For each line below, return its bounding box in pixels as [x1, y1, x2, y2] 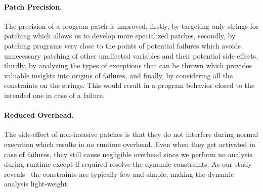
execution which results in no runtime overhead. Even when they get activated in [4, 138, 255, 149]
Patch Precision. [4, 1, 62, 12]
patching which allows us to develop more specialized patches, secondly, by [4, 30, 236, 41]
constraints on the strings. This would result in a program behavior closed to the [4, 80, 255, 90]
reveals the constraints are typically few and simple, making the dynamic [4, 168, 234, 179]
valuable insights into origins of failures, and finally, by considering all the [4, 70, 233, 80]
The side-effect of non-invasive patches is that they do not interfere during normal [4, 129, 258, 139]
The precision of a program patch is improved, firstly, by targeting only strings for [4, 20, 259, 31]
